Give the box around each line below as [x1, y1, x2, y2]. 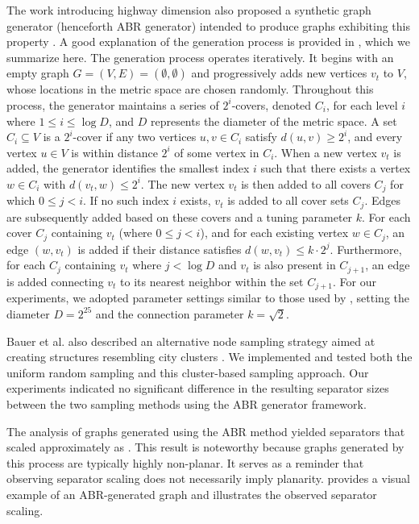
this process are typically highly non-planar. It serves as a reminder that [6, 454, 364, 471]
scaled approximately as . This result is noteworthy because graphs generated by [6, 439, 404, 455]
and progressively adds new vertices [191, 64, 367, 81]
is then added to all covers [241, 175, 371, 192]
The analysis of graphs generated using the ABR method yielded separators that [6, 422, 405, 439]
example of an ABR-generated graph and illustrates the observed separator [6, 485, 377, 502]
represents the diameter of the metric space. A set [150, 112, 397, 129]
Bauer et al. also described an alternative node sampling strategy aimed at [6, 332, 375, 349]
